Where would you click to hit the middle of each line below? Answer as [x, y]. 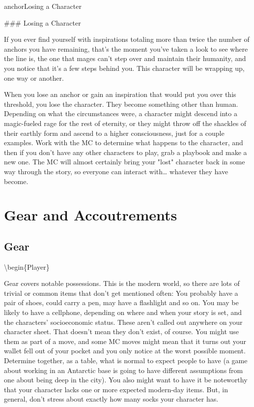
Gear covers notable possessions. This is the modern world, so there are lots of [122, 283]
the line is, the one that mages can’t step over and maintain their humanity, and [125, 58]
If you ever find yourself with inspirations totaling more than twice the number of [127, 39]
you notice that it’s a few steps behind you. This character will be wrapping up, [124, 68]
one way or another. [34, 78]
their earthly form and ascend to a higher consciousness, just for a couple [114, 133]
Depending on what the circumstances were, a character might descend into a [121, 113]
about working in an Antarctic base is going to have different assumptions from [124, 370]
